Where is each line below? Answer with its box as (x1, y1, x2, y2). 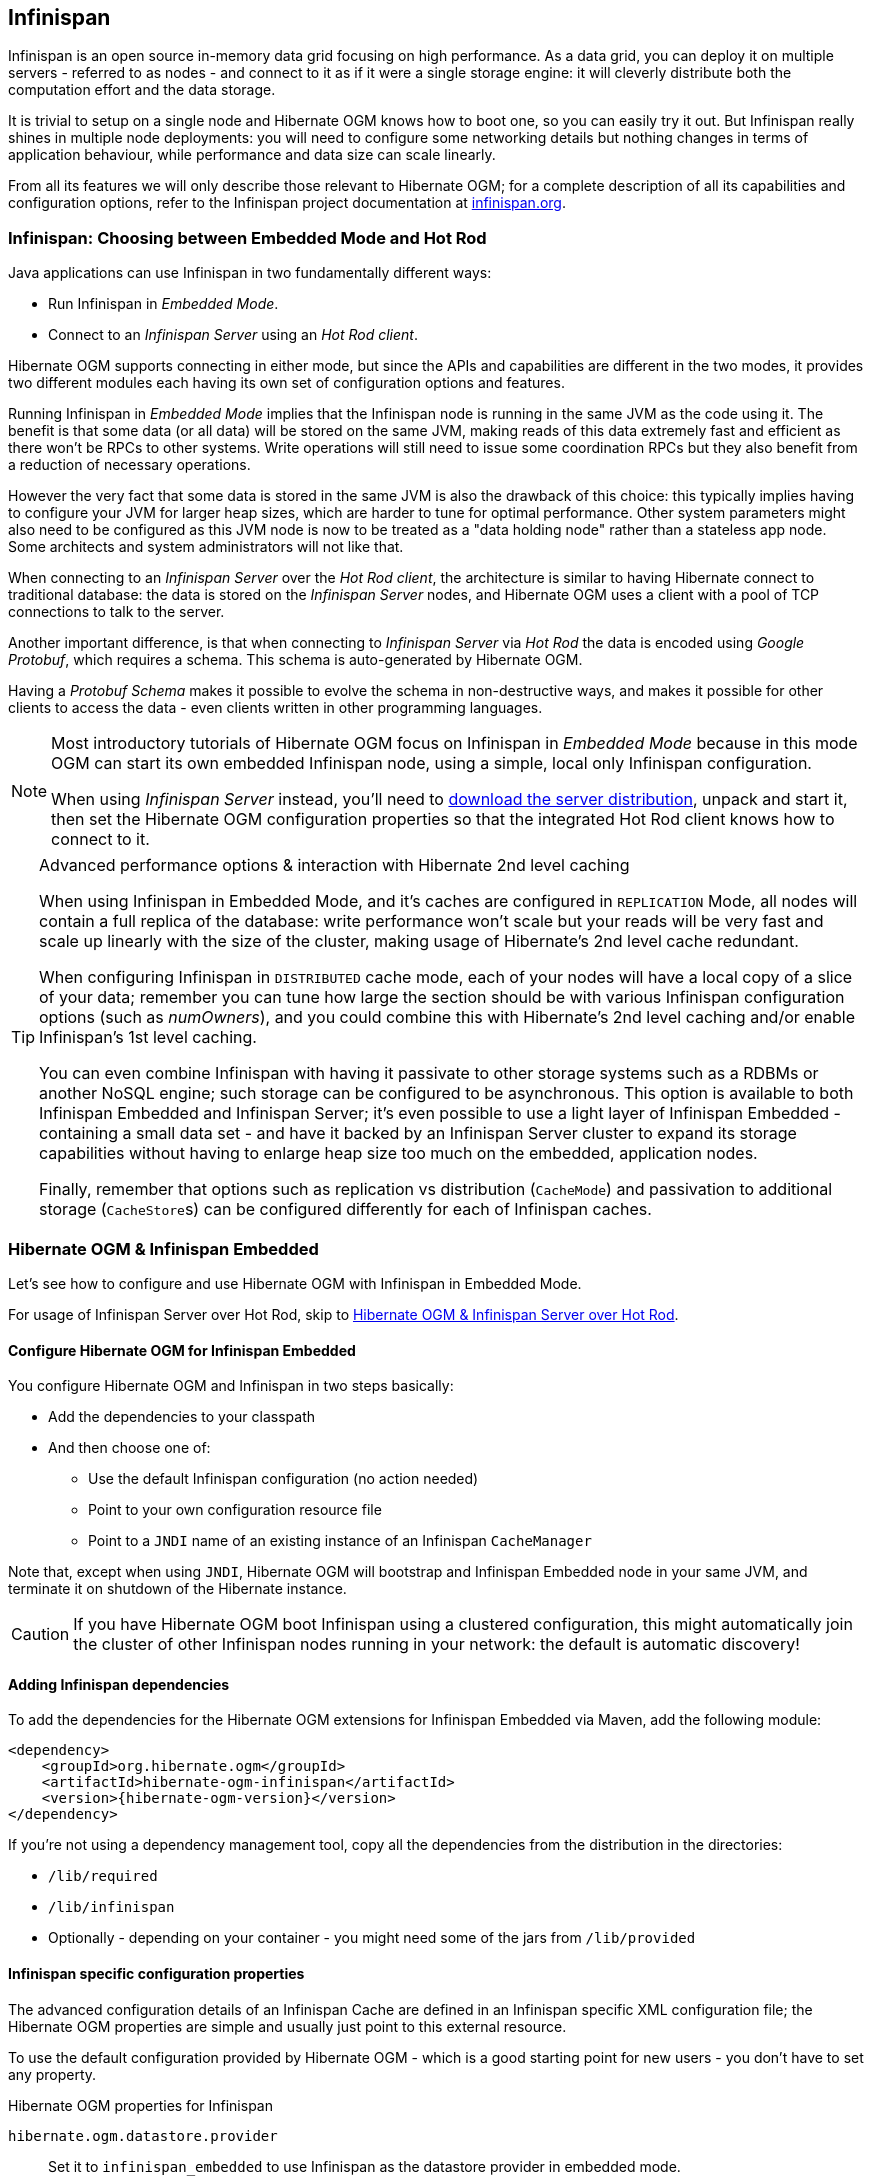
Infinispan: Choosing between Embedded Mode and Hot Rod (8, 227, 487, 248)
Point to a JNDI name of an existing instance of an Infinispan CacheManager (88, 1532, 592, 1550)
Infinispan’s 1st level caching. (39, 1027, 257, 1048)
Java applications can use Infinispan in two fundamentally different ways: (8, 264, 492, 282)
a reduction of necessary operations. (8, 456, 251, 474)
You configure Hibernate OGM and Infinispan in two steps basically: (8, 1377, 454, 1395)
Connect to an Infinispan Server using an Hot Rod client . (48, 326, 418, 344)
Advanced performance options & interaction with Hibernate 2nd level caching (39, 855, 630, 876)
